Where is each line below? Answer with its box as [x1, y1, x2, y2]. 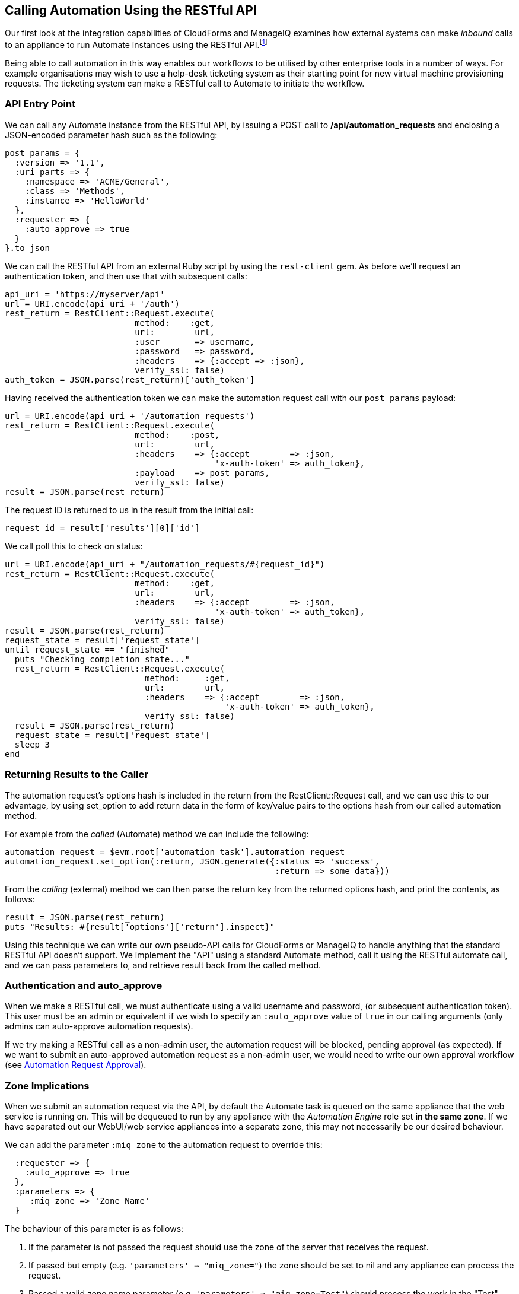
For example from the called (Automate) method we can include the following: [5, 828, 309, 839]
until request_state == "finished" [5, 644, 170, 654]
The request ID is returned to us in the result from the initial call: [5, 504, 254, 515]
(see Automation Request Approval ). [5, 1060, 147, 1070]
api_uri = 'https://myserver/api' [5, 289, 165, 299]
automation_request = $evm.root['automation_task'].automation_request [5, 847, 345, 857]
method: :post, [135, 430, 220, 440]
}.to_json [5, 243, 50, 253]
